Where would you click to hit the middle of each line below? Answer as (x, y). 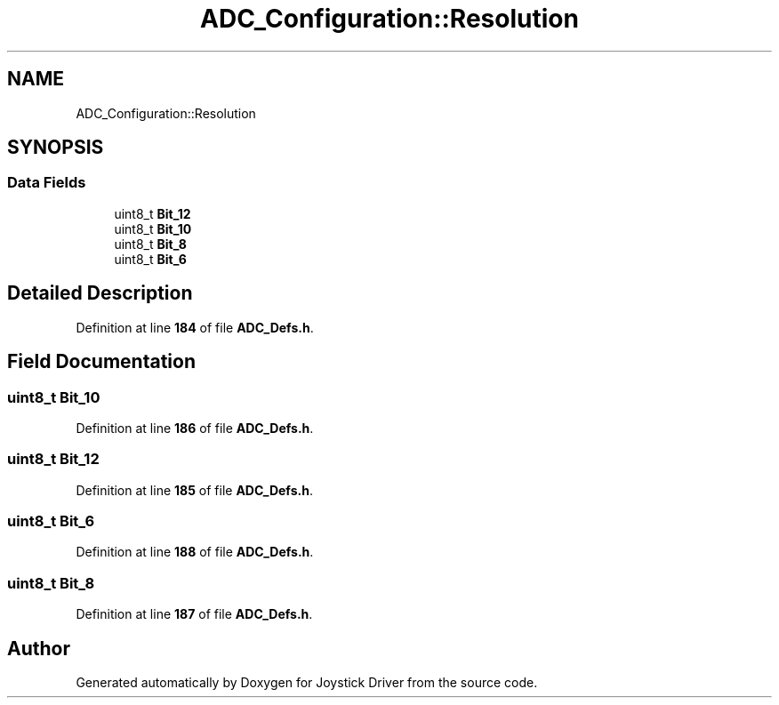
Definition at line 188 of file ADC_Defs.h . (195, 552)
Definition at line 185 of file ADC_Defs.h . (194, 490)
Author (39, 648)
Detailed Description (100, 293)
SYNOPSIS (56, 148)
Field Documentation (101, 362)
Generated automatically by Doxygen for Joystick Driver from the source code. (307, 682)
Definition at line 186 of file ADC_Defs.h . (195, 428)
